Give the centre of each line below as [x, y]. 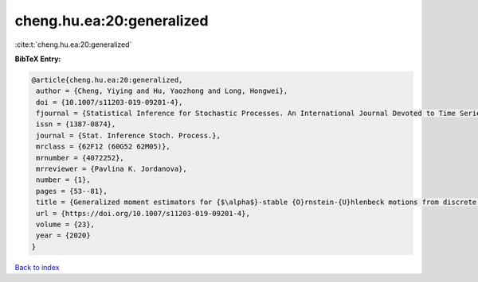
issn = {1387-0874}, [76, 124]
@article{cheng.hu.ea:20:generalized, [107, 80]
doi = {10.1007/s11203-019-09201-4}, [110, 102]
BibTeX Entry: [38, 59]
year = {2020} [63, 236]
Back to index [37, 267]
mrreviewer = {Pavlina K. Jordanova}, [112, 169]
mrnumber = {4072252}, [80, 158]
